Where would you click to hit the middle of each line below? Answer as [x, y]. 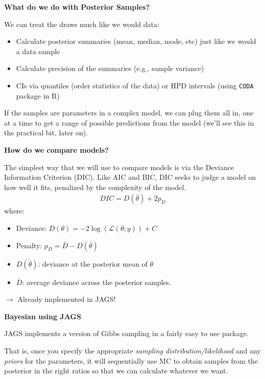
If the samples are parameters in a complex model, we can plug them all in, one [129, 113]
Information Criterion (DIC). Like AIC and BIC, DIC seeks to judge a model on [130, 177]
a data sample [38, 51]
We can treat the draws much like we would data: [82, 24]
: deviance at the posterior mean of [93, 263]
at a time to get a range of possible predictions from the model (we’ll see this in [129, 122]
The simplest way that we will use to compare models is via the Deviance [119, 167]
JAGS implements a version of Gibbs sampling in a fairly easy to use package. [126, 333]
